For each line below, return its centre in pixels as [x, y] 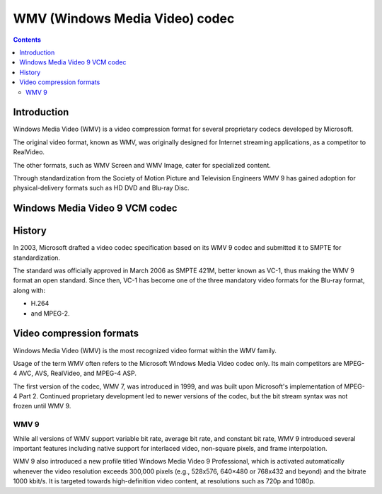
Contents [27, 40]
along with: [29, 290]
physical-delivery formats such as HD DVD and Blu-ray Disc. [102, 188]
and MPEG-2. [50, 313]
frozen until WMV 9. [42, 406]
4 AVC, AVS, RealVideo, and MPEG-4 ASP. [75, 373]
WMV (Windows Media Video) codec [124, 18]
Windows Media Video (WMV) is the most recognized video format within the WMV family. [145, 350]
